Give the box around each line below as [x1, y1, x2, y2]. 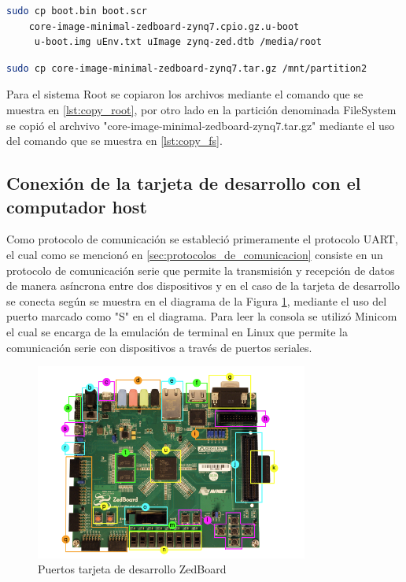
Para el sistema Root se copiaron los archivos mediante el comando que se [6, 86, 364, 102]
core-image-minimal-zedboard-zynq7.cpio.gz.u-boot [28, 20, 300, 32]
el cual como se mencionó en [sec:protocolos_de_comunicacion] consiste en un [6, 246, 383, 262]
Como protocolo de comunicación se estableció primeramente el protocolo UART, [6, 231, 398, 247]
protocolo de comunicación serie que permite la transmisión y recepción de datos [6, 261, 395, 278]
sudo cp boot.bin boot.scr [6, 6, 147, 17]
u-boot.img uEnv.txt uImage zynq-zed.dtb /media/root [34, 36, 322, 48]
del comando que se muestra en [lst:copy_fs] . [6, 132, 223, 149]
